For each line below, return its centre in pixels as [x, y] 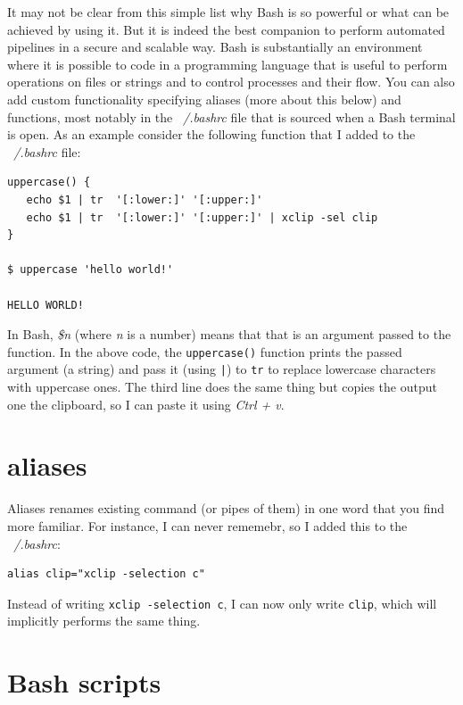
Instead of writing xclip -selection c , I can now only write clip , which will [222, 603]
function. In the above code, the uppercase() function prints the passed [205, 351]
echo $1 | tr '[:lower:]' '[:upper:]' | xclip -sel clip [202, 217]
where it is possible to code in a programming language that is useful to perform [227, 64]
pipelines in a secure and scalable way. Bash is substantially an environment [215, 47]
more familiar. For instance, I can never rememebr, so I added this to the [207, 525]
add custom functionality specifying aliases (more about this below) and [204, 99]
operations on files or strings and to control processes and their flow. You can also [231, 82]
